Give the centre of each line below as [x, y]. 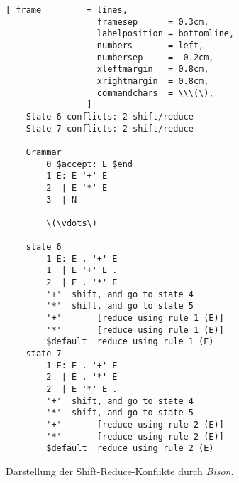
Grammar [44, 152]
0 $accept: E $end [89, 164]
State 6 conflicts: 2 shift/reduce [110, 116]
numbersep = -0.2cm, [155, 57]
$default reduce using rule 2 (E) [130, 448]
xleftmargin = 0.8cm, [153, 69]
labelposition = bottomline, [166, 34]
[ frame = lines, [67, 10]
